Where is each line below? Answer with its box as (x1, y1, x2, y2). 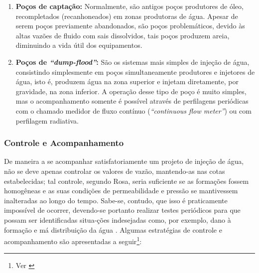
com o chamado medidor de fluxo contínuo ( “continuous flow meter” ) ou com (15, 105, 252, 116)
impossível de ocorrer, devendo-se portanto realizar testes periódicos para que (4, 205, 241, 215)
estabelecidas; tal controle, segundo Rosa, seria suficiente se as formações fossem (4, 175, 249, 186)
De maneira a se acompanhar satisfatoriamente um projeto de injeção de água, (4, 156, 244, 166)
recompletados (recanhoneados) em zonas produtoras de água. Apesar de (15, 10, 238, 21)
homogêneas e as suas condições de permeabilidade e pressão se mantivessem (4, 185, 238, 196)
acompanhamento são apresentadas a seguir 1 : (4, 235, 142, 246)
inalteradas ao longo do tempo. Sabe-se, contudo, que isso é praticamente (4, 195, 228, 205)
